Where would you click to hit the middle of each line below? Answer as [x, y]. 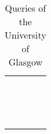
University [25, 35]
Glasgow [25, 62]
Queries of [25, 8]
